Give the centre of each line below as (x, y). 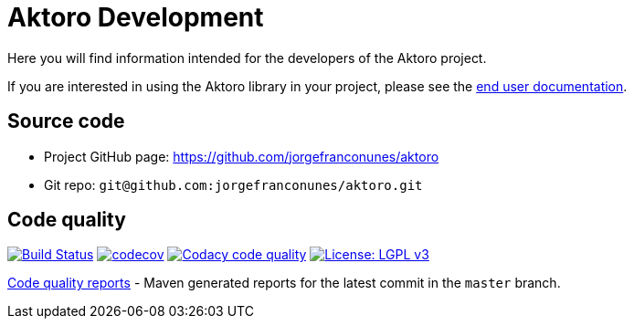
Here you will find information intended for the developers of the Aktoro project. (247, 58)
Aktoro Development (136, 17)
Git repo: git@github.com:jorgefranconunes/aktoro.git (233, 184)
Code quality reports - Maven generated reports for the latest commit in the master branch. (284, 283)
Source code (66, 121)
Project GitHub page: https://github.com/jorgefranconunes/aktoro (242, 156)
